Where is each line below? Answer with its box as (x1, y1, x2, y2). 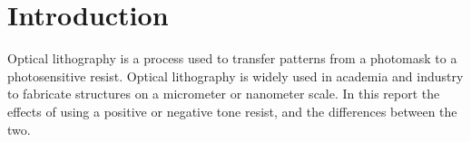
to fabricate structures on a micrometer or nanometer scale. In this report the (7, 84, 440, 103)
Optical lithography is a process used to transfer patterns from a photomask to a (7, 49, 457, 68)
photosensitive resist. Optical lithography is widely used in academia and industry (7, 66, 464, 85)
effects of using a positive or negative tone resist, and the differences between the (7, 101, 457, 120)
